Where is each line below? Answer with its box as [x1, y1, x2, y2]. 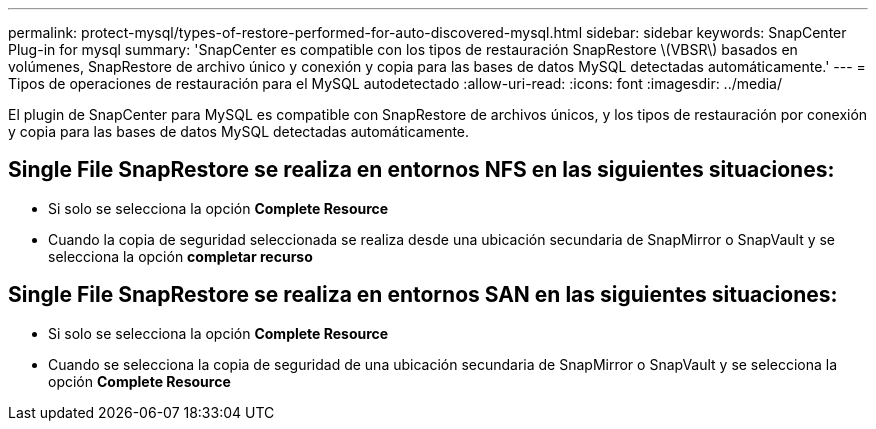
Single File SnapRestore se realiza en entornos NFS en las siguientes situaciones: [8, 157, 835, 183]
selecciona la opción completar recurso [48, 247, 313, 265]
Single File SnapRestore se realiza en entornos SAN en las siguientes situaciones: [8, 282, 838, 308]
